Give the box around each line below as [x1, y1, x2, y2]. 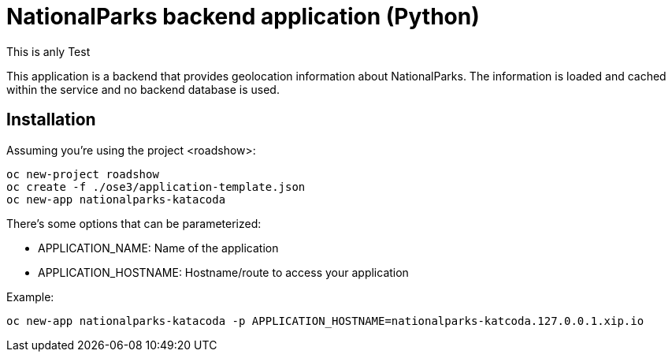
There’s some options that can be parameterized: [6, 216, 262, 230]
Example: [6, 289, 54, 304]
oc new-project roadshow [6, 167, 159, 181]
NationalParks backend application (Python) [6, 3, 480, 30]
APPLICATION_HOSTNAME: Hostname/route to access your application [38, 265, 409, 279]
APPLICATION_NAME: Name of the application [38, 241, 279, 255]
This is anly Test [6, 44, 91, 58]
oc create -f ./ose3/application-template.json [6, 180, 306, 193]
